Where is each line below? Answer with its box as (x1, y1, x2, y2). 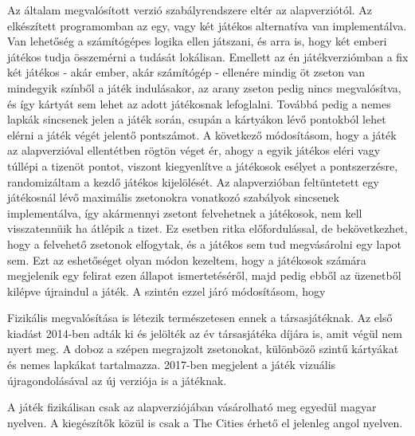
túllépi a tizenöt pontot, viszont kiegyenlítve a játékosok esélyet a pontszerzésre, (7, 157, 398, 174)
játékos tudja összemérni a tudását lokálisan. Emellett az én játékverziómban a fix (7, 48, 409, 65)
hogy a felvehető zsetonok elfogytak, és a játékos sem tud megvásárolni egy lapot (7, 235, 402, 252)
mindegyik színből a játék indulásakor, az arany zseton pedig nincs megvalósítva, (7, 79, 401, 96)
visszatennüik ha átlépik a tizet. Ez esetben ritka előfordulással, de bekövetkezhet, (7, 220, 408, 237)
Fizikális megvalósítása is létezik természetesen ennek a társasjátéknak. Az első (7, 309, 393, 326)
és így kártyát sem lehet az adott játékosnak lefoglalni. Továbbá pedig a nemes (7, 95, 391, 112)
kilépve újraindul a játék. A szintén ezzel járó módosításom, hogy (7, 282, 326, 299)
